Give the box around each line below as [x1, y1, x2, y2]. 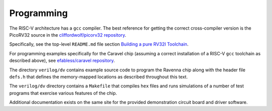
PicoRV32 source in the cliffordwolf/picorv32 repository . [9, 32, 126, 38]
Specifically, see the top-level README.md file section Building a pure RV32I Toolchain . [9, 41, 189, 47]
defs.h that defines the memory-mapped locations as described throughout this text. [9, 73, 188, 80]
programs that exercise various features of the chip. [9, 90, 117, 96]
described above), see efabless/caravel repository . [9, 58, 115, 64]
